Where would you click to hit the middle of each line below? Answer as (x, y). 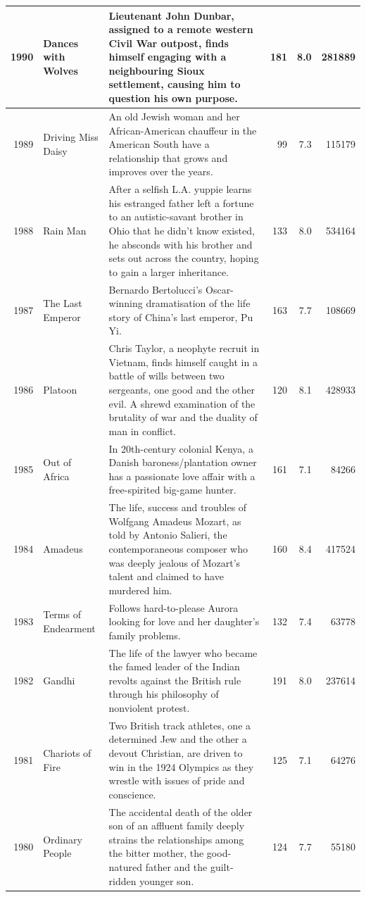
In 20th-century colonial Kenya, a (181, 448)
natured (126, 867)
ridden (122, 880)
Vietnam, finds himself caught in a (183, 362)
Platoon (60, 389)
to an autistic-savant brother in (176, 217)
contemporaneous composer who (178, 548)
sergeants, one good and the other (182, 389)
